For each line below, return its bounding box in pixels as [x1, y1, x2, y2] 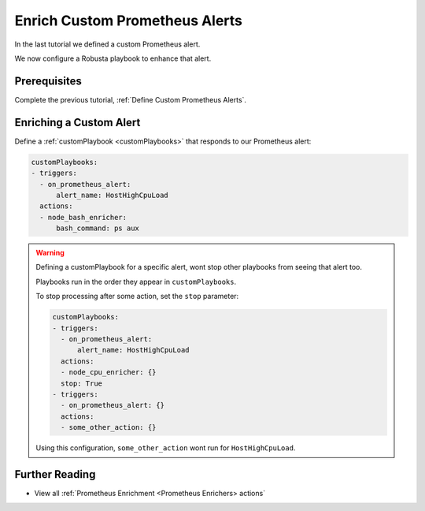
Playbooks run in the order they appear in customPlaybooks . [35, 277, 236, 286]
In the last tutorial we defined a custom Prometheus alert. [14, 39, 201, 49]
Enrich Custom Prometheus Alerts [14, 12, 243, 29]
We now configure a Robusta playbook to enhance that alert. [14, 54, 212, 63]
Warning [35, 248, 65, 258]
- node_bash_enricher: [39, 213, 128, 222]
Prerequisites [14, 74, 82, 88]
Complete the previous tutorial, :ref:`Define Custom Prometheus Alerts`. [14, 95, 247, 104]
